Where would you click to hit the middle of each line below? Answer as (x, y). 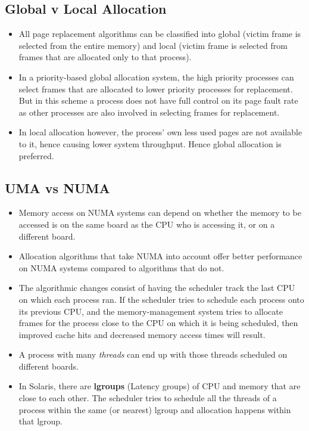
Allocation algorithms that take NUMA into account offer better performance (160, 256)
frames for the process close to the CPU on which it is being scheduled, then (158, 323)
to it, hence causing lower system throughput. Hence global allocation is (150, 143)
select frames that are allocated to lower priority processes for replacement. (156, 89)
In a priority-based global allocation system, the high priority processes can (156, 77)
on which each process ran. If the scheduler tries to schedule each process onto (161, 299)
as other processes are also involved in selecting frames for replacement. (149, 112)
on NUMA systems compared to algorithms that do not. (121, 267)
